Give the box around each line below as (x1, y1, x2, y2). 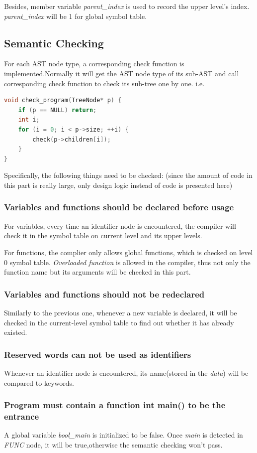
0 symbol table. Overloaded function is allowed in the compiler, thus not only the (4, 257, 251, 267)
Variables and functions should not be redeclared (4, 288, 205, 300)
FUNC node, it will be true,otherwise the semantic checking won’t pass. (4, 439, 223, 450)
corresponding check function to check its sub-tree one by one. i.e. (4, 78, 205, 88)
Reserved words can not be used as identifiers (4, 348, 191, 360)
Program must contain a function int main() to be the (4, 399, 226, 411)
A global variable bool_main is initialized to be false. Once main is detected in (4, 430, 243, 440)
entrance (4, 410, 39, 422)
